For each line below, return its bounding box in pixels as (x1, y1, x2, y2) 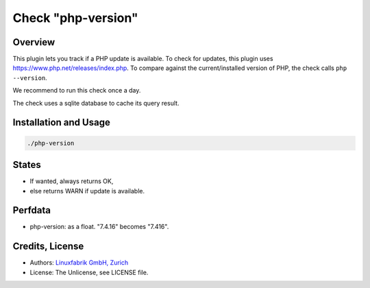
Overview (12, 36, 56, 48)
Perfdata (12, 204, 51, 216)
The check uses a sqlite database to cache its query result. (12, 99, 180, 107)
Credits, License (12, 241, 84, 252)
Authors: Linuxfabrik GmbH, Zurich (29, 259, 129, 267)
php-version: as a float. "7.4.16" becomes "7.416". (29, 223, 169, 231)
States (12, 159, 41, 171)
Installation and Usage (12, 117, 111, 128)
